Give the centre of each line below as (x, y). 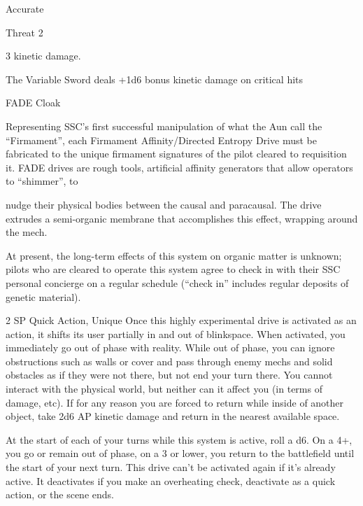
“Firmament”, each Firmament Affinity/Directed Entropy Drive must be (161, 140)
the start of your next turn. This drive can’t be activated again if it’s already (171, 467)
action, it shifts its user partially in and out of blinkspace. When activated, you (176, 333)
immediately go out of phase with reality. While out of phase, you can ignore (170, 347)
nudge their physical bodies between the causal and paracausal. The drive (164, 204)
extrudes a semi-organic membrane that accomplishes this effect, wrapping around (182, 218)
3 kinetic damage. (43, 56)
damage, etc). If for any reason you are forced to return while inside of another (175, 402)
